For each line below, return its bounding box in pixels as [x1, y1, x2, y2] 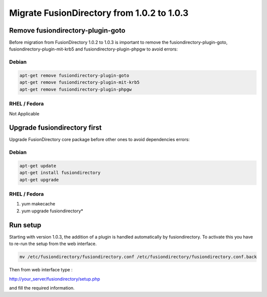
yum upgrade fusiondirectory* [21, 208, 84, 214]
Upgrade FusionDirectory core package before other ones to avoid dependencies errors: [9, 137, 190, 143]
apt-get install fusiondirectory [19, 170, 101, 176]
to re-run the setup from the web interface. [9, 241, 97, 247]
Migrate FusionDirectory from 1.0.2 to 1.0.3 [9, 7, 189, 18]
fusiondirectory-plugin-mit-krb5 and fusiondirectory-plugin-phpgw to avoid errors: [9, 46, 178, 52]
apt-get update [19, 163, 56, 168]
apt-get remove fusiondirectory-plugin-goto [19, 73, 130, 78]
